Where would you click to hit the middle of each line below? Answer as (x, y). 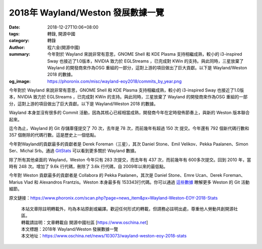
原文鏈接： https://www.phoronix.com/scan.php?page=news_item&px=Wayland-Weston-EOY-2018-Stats (113, 198)
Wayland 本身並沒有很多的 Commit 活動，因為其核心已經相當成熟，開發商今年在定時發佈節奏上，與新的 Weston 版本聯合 (129, 113)
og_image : (20, 81)
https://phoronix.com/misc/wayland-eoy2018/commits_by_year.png (115, 81)
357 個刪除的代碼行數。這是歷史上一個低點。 (54, 135)
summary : (20, 54)
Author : (17, 47)
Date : (15, 27)
